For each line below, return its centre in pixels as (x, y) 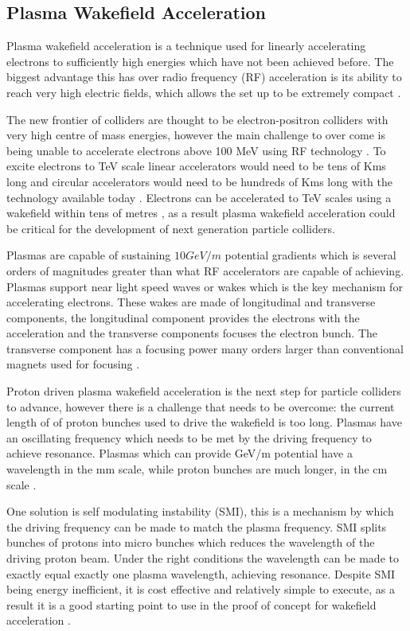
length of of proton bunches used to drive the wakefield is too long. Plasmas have (204, 422)
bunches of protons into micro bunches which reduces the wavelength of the (191, 542)
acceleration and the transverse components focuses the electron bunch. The (192, 333)
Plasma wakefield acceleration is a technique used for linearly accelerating (186, 46)
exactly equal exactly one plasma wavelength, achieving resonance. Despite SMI (201, 573)
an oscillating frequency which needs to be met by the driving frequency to (189, 437)
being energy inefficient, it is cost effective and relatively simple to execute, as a (201, 589)
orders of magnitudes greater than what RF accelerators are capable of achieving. (205, 270)
